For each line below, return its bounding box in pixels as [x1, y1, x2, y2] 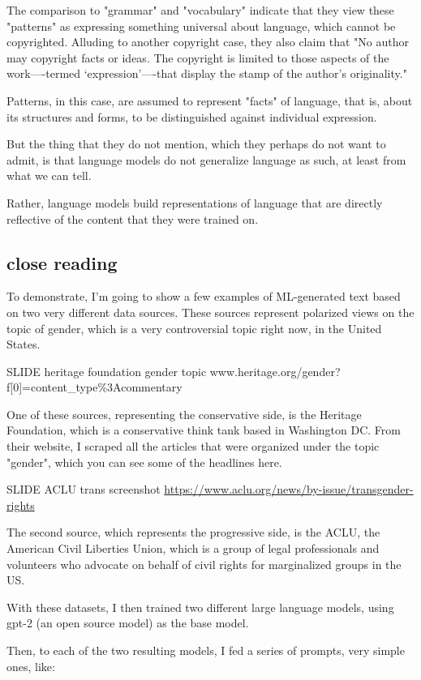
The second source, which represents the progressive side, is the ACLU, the [6, 524, 380, 541]
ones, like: [6, 657, 55, 674]
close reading [6, 250, 118, 275]
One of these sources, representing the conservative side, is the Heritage [6, 405, 362, 422]
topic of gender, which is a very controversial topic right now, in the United [6, 319, 382, 336]
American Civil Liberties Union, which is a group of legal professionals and [6, 540, 380, 557]
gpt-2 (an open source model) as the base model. [6, 614, 249, 631]
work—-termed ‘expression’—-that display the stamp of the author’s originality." [6, 65, 407, 82]
